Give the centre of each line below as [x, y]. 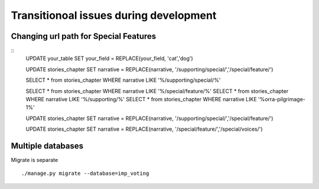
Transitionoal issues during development [114, 15]
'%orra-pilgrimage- [281, 100]
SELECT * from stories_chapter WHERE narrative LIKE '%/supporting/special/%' [123, 80]
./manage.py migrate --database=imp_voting [85, 173]
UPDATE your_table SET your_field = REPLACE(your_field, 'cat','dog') [109, 58]
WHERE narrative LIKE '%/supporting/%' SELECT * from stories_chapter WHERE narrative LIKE [141, 100]
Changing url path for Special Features [84, 36]
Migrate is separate [35, 160]
